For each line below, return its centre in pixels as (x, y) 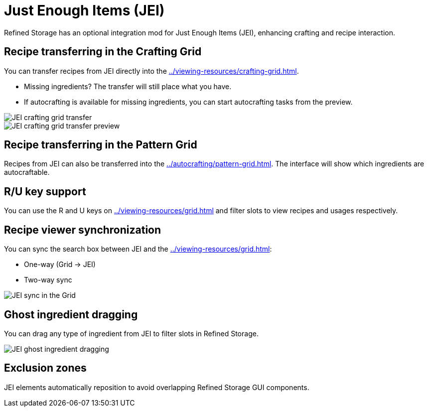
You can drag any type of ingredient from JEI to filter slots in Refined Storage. (131, 333)
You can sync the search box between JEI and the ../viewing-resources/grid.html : (138, 249)
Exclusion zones (45, 368)
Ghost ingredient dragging (71, 314)
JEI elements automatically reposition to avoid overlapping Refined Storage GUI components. (157, 387)
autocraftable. (27, 172)
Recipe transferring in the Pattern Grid (101, 145)
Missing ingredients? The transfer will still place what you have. (128, 86)
